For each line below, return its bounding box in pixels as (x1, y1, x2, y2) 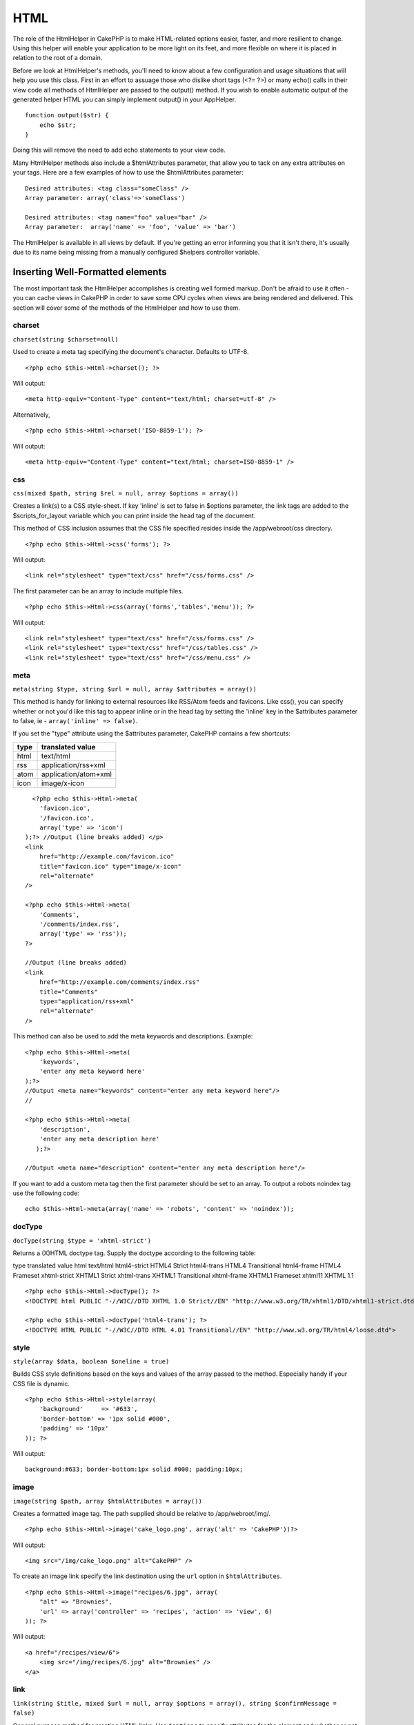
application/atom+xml (41, 769, 112, 779)
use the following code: (12, 1189, 79, 1197)
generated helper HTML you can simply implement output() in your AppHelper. (12, 95, 237, 103)
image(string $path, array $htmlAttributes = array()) (12, 1497, 203, 1505)
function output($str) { (25, 111, 109, 119)
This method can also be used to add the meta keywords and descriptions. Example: (12, 1032, 253, 1041)
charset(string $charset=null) (12, 335, 119, 343)
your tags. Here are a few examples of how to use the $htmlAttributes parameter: (12, 168, 244, 177)
